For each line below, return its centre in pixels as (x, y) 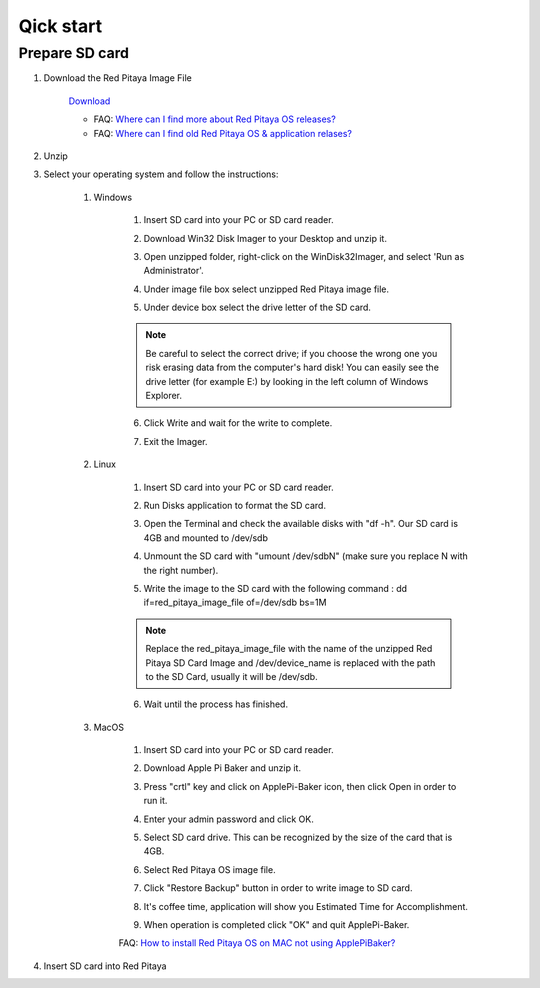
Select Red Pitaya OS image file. (209, 869)
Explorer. (164, 396)
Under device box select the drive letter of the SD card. (257, 307)
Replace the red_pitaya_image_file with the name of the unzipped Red (289, 649)
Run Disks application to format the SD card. (235, 505)
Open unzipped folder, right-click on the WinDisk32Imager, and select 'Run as (304, 256)
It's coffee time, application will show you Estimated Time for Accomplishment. (306, 906)
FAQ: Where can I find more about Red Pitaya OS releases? (215, 119)
